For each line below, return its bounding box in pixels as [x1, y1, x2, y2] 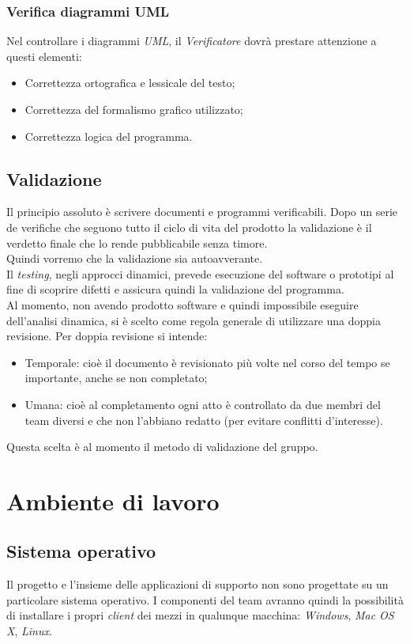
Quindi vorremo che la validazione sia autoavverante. [6, 250, 263, 267]
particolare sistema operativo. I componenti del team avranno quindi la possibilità [6, 591, 404, 608]
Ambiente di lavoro [6, 484, 220, 517]
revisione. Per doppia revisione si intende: [6, 328, 208, 344]
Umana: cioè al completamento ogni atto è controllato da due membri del [24, 396, 381, 412]
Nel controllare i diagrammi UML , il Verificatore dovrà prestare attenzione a [6, 32, 377, 49]
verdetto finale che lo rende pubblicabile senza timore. [6, 234, 268, 251]
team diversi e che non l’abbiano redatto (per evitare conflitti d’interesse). [24, 411, 383, 428]
